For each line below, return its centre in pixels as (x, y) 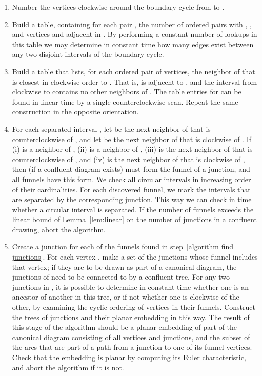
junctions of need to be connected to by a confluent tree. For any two (121, 277)
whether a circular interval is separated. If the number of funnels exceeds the (133, 209)
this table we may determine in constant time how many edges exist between (133, 44)
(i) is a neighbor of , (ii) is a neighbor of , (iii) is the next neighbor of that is (132, 149)
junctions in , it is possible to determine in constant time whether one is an (130, 286)
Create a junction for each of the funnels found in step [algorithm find (123, 246)
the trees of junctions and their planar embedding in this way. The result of (131, 317)
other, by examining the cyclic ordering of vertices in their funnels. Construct (134, 307)
